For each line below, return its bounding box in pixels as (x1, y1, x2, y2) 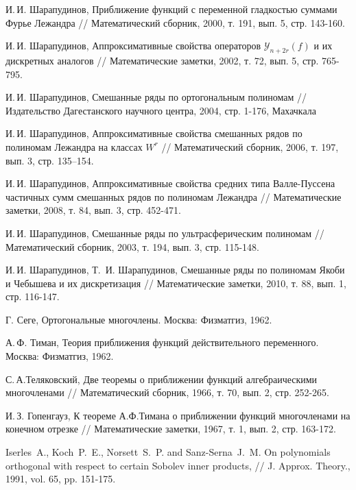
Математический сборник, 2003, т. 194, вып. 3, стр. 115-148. (5, 239, 259, 254)
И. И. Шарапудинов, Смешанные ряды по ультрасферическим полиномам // (5, 225, 324, 240)
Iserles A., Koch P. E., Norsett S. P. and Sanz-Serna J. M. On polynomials (5, 445, 331, 459)
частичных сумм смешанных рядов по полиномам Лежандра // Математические (5, 189, 342, 204)
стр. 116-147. (5, 289, 60, 304)
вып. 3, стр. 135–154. (5, 153, 94, 167)
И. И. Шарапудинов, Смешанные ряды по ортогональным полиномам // (5, 90, 307, 104)
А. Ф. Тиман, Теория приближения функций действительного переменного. (5, 335, 319, 350)
